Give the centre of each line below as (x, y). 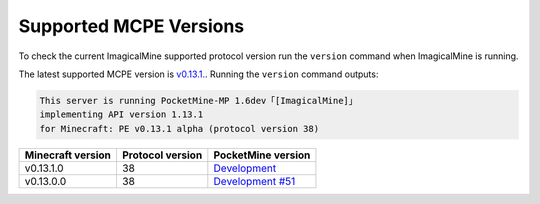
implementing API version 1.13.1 (121, 114)
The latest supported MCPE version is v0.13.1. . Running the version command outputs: (198, 74)
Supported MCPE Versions (131, 26)
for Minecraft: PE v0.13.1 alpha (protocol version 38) (179, 128)
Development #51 (254, 181)
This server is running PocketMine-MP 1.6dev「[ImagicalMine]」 (199, 100)
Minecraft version (68, 155)
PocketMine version (262, 155)
